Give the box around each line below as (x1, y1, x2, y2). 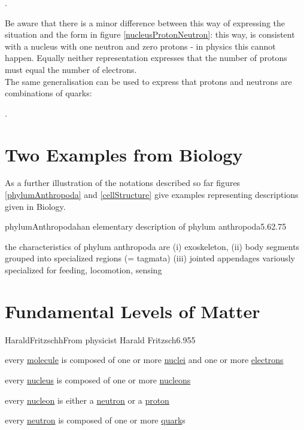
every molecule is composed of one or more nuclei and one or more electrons (5, 353, 284, 366)
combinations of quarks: (5, 87, 92, 99)
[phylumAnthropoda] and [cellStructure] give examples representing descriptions (5, 188, 299, 201)
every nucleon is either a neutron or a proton (5, 394, 169, 406)
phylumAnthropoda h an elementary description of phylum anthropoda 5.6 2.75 (5, 220, 287, 233)
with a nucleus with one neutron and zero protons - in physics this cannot (5, 39, 276, 52)
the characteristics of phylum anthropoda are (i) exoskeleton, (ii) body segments (5, 240, 300, 252)
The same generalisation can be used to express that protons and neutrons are (5, 75, 292, 87)
